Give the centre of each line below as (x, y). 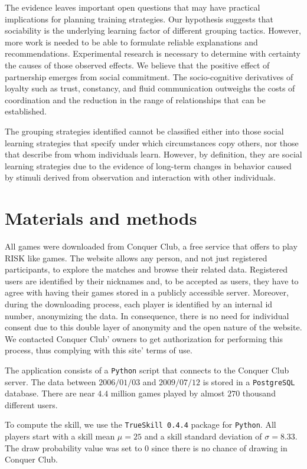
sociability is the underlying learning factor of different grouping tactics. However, (153, 30)
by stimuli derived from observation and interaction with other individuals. (140, 177)
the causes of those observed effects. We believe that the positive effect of (137, 65)
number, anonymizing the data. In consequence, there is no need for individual (147, 315)
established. (26, 111)
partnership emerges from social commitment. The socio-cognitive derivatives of (149, 76)
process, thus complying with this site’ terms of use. (99, 350)
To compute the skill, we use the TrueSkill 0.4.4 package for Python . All (141, 424)
